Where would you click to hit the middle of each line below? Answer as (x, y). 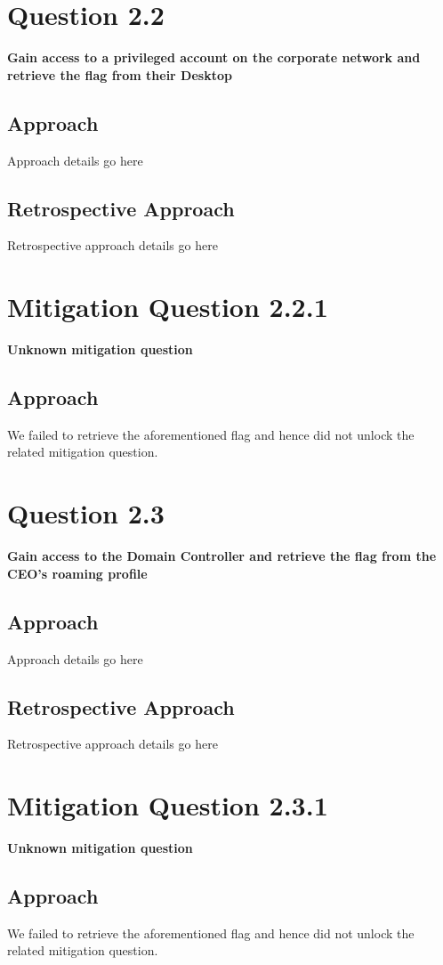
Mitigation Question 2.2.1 (168, 307)
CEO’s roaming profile (77, 573)
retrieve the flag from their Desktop (120, 74)
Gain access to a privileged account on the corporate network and (214, 57)
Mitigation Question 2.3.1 (168, 805)
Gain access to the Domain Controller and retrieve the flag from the (222, 556)
